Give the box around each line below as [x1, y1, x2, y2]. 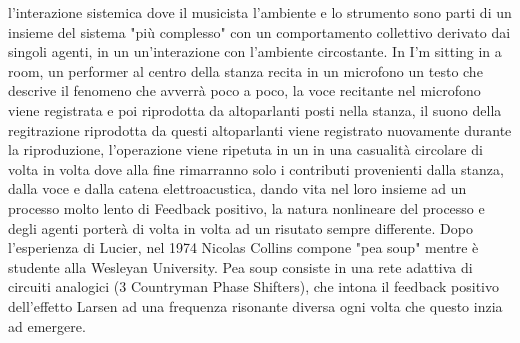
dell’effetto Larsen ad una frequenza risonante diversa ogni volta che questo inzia [8, 295, 503, 316]
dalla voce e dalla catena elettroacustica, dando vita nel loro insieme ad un [8, 178, 467, 199]
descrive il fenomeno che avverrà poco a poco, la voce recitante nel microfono [8, 80, 481, 101]
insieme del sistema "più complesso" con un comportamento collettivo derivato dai [8, 21, 511, 42]
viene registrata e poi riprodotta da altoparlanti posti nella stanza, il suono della [8, 99, 502, 120]
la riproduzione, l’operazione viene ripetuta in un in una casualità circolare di [8, 139, 483, 160]
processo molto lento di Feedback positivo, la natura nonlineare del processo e [8, 197, 485, 218]
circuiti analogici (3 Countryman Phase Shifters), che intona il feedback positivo [8, 276, 499, 297]
